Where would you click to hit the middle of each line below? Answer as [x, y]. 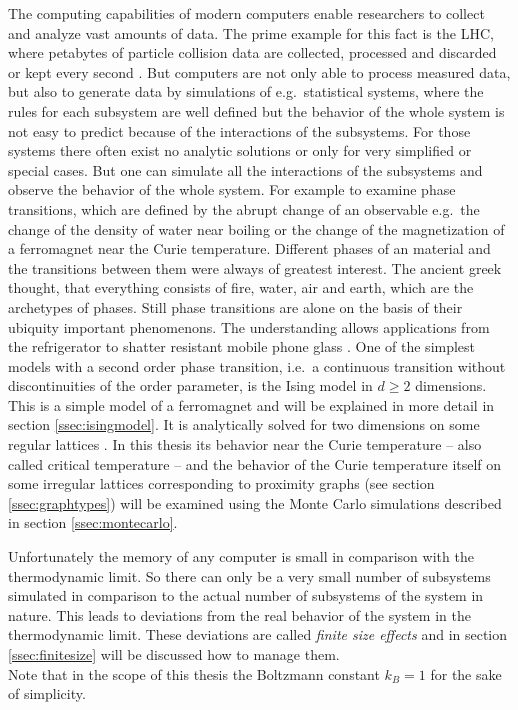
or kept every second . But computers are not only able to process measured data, [259, 71]
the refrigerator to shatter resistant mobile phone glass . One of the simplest [242, 346]
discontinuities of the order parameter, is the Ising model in [190, 385]
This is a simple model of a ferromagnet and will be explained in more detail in [251, 404]
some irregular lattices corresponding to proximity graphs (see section [221, 483]
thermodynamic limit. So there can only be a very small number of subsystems [249, 575]
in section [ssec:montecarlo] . [93, 522]
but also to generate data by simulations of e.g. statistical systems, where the [246, 91]
